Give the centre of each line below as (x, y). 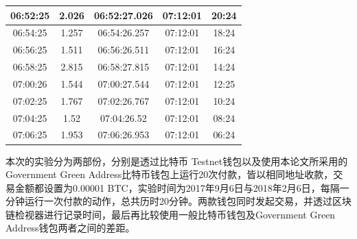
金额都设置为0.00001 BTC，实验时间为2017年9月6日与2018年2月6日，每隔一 (182, 187)
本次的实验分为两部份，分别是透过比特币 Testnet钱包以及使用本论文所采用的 (177, 161)
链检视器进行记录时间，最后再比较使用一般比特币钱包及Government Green (171, 214)
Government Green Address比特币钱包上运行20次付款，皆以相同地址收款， (170, 174)
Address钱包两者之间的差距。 (70, 228)
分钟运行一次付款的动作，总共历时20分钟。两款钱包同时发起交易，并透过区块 (178, 201)
